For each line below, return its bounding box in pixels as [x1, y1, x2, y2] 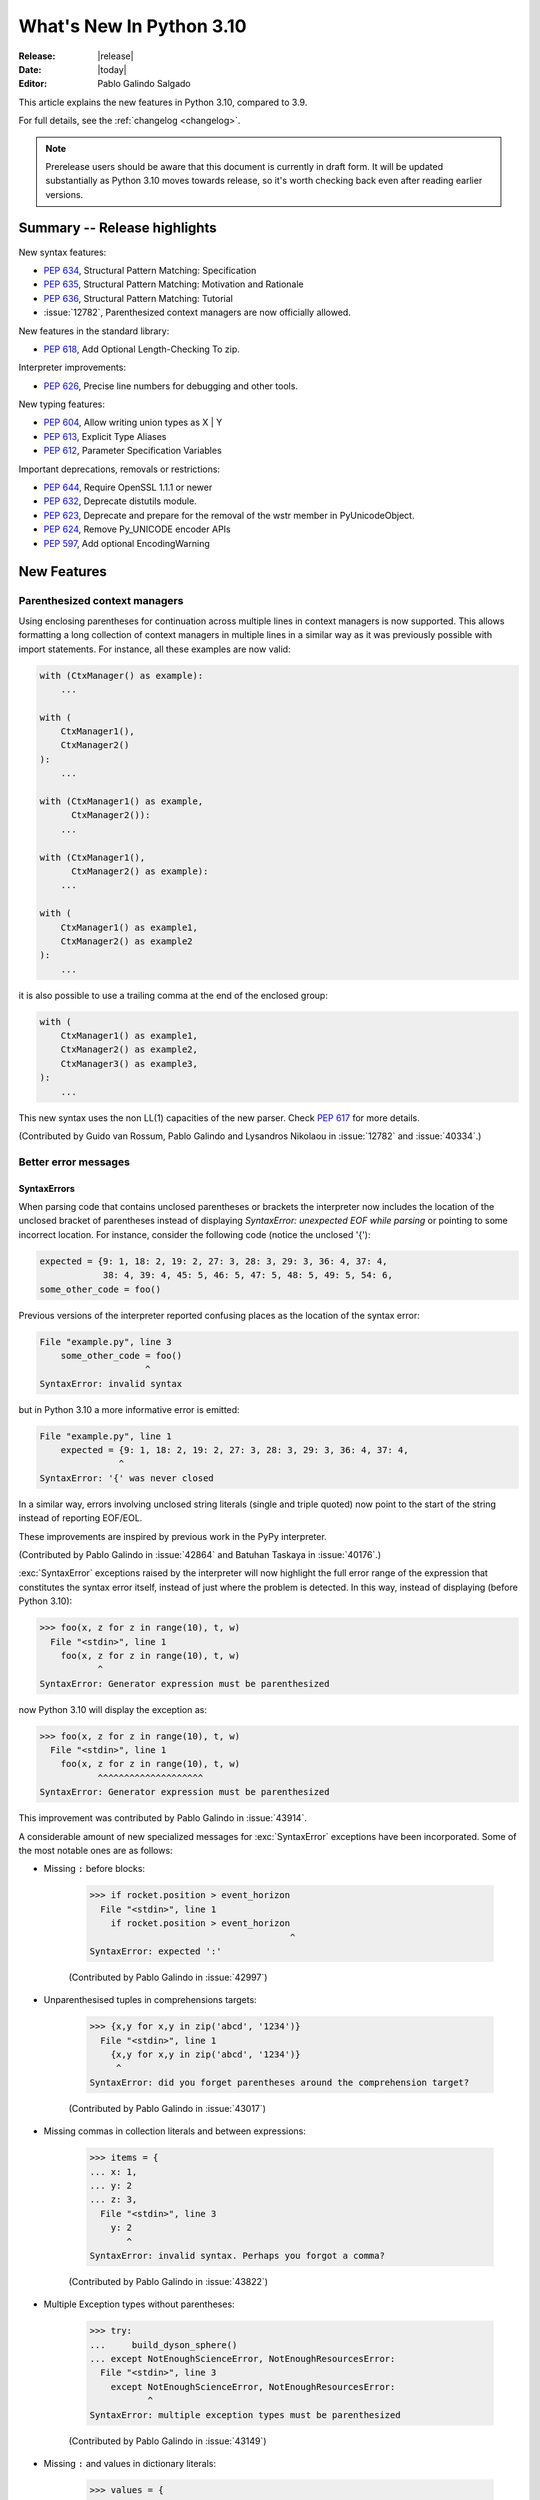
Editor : [18, 78, 48, 90]
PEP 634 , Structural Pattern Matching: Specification [43, 264, 257, 276]
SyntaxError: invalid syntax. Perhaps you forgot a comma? [89, 2250, 385, 2261]
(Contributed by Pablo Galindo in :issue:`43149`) [68, 2435, 267, 2447]
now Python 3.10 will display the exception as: [18, 1703, 207, 1715]
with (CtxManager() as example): [39, 670, 204, 681]
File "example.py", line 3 [39, 1336, 172, 1347]
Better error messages [18, 1155, 130, 1169]
